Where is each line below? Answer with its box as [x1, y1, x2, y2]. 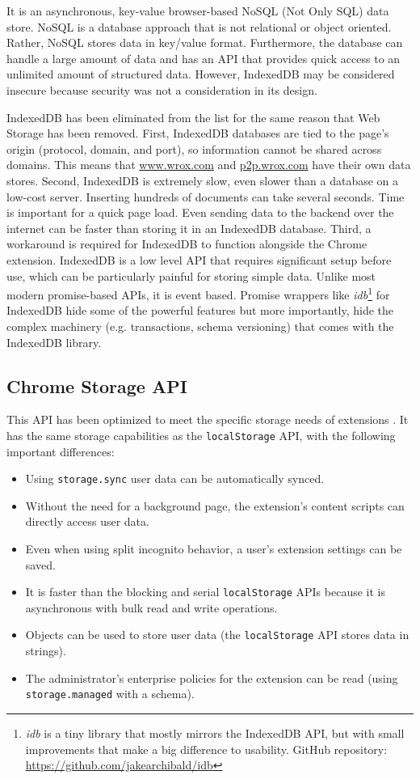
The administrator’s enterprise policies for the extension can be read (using [25, 669, 398, 686]
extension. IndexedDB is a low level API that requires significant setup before [6, 251, 392, 268]
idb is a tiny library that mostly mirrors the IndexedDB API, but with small [25, 724, 405, 741]
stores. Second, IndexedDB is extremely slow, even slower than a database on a [6, 171, 399, 188]
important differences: [6, 442, 115, 459]
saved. [25, 556, 56, 573]
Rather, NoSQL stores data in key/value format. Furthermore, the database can [6, 34, 403, 51]
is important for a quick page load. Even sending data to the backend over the [6, 204, 394, 221]
